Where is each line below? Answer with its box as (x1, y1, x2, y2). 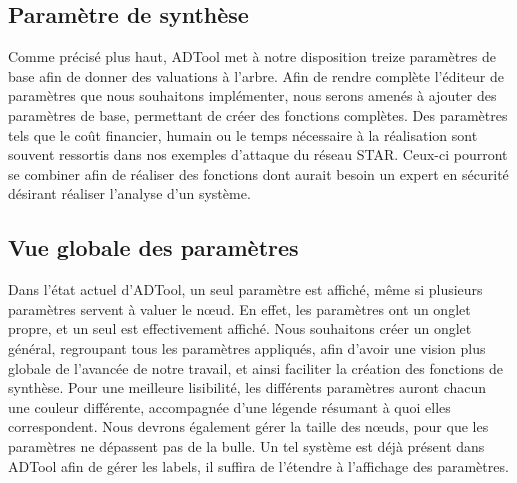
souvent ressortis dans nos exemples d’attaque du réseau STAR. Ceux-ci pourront (8, 144, 508, 165)
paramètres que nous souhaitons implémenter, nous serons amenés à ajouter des (8, 85, 497, 106)
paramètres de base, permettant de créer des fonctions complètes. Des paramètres (8, 104, 508, 125)
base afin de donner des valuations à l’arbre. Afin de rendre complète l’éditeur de (8, 65, 504, 86)
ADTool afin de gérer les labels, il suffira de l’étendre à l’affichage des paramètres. (8, 455, 509, 476)
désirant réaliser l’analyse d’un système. (8, 183, 251, 204)
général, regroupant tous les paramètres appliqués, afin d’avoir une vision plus (8, 337, 486, 358)
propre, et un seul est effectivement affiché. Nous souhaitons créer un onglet (8, 318, 472, 339)
